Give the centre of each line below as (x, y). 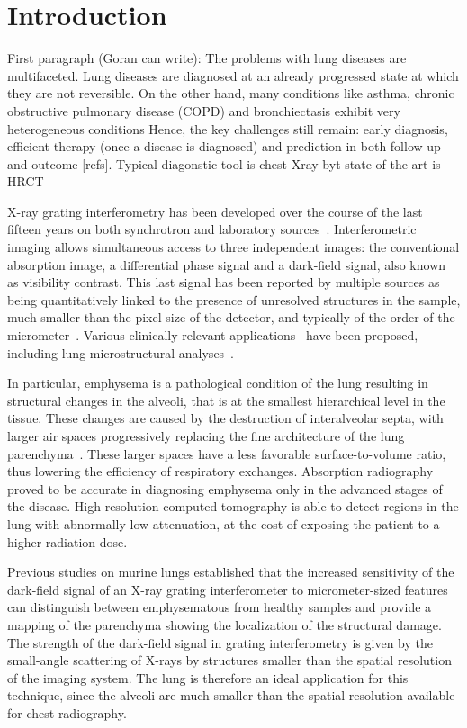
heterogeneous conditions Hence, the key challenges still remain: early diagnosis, (228, 128)
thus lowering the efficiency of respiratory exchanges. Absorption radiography (220, 471)
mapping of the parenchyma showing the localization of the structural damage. (225, 624)
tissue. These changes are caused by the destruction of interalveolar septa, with (225, 418)
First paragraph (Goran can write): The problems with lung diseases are (207, 58)
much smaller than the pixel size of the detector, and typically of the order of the (231, 317)
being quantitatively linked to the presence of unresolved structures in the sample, (234, 299)
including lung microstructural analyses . (121, 352)
